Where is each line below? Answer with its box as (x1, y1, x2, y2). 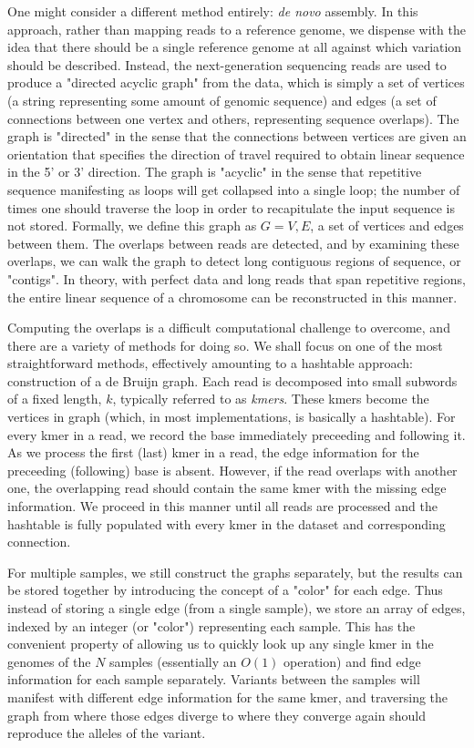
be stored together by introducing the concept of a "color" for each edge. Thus (7, 580, 443, 599)
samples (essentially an (109, 651, 237, 671)
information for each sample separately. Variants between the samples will (7, 670, 420, 689)
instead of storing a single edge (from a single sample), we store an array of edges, (7, 599, 466, 617)
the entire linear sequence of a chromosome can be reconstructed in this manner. (7, 287, 458, 306)
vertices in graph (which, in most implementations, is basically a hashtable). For (7, 407, 456, 426)
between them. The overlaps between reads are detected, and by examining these (7, 233, 459, 252)
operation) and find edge (283, 651, 421, 671)
